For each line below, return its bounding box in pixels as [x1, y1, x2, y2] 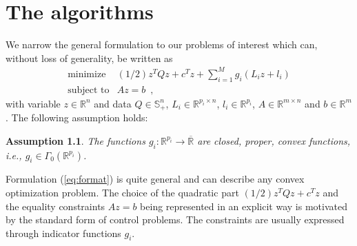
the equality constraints [6, 198, 105, 213]
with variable [6, 96, 61, 110]
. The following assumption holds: [6, 110, 148, 125]
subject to [68, 85, 110, 95]
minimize [68, 69, 106, 79]
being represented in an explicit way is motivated [140, 198, 347, 213]
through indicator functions [6, 225, 121, 240]
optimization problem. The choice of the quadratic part [6, 185, 239, 199]
